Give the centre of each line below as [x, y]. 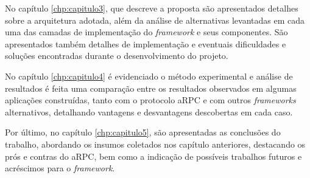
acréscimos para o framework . [60, 168]
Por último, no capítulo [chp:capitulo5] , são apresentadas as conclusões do [143, 132]
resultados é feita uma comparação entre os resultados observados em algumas [151, 88]
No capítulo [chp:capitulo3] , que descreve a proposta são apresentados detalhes [152, 8]
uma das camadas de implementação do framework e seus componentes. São [146, 32]
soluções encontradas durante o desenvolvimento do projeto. [117, 56]
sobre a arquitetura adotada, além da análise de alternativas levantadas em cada [155, 20]
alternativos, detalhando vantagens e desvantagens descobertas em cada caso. [149, 111]
